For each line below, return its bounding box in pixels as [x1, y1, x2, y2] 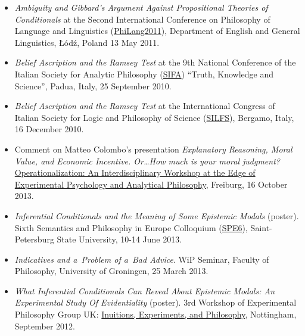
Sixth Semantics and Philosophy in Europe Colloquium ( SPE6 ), [14, 221, 248, 234]
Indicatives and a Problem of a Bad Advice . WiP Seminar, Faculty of [14, 253, 269, 265]
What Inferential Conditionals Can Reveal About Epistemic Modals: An [14, 284, 275, 297]
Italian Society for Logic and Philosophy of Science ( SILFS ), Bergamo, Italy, [14, 111, 294, 123]
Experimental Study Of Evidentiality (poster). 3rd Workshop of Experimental [14, 296, 297, 309]
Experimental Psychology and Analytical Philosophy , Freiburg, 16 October [14, 178, 288, 190]
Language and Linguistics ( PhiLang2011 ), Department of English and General [14, 24, 300, 37]
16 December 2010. [14, 123, 84, 135]
